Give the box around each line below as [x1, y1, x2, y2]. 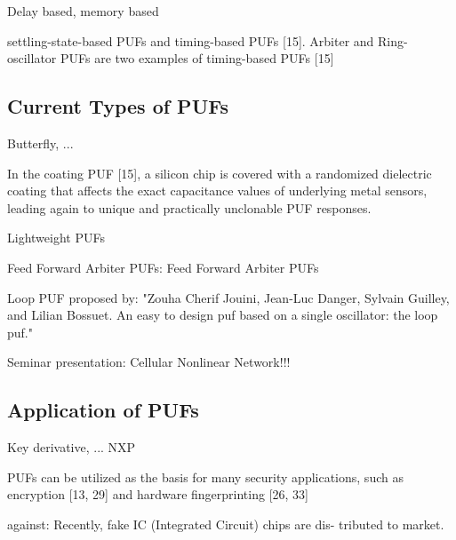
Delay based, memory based [7, 2, 159, 20]
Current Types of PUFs [7, 92, 228, 120]
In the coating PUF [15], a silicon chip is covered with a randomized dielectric [7, 163, 432, 182]
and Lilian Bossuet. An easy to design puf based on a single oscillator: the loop [7, 306, 438, 324]
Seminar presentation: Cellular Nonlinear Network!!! [7, 353, 291, 371]
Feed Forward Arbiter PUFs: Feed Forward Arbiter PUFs [7, 258, 319, 276]
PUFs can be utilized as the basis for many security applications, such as [7, 467, 404, 486]
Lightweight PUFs [7, 228, 105, 247]
